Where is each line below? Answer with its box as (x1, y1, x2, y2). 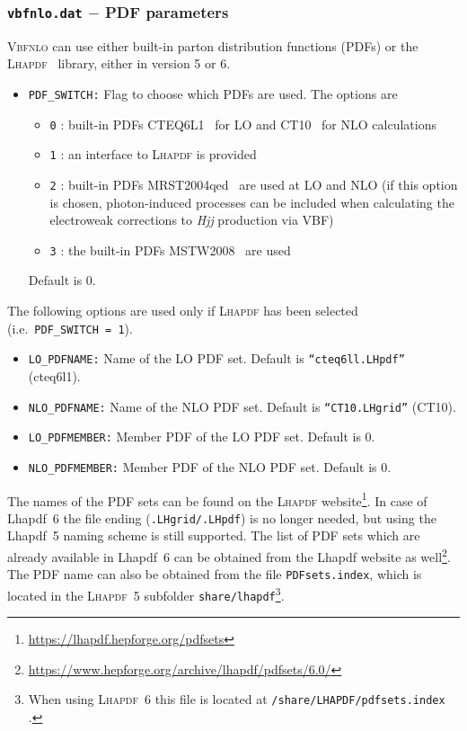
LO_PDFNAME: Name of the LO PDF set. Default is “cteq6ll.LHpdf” (28, 349, 405, 368)
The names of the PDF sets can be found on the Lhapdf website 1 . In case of (7, 488, 427, 510)
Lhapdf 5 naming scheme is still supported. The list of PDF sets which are (7, 526, 420, 545)
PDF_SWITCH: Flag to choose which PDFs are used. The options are (28, 84, 398, 103)
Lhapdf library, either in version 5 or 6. (7, 54, 231, 73)
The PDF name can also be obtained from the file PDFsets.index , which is (7, 565, 422, 584)
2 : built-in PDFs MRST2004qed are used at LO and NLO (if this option (49, 174, 458, 193)
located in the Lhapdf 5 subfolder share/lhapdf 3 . (7, 583, 285, 604)
